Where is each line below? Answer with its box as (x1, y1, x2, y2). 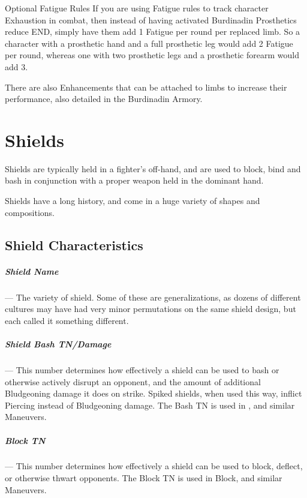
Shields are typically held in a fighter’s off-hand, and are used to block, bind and (5, 162, 301, 175)
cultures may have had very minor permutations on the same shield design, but (5, 302, 296, 315)
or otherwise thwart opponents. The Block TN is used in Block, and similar (5, 472, 282, 484)
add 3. (5, 60, 28, 73)
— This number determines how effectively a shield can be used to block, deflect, (5, 460, 303, 472)
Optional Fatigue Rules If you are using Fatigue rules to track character (5, 2, 269, 14)
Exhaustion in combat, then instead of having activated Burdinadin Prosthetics (5, 13, 297, 26)
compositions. (5, 206, 55, 218)
